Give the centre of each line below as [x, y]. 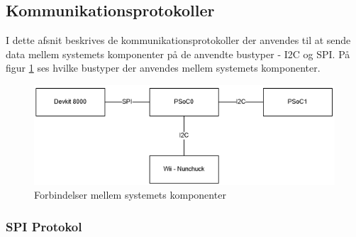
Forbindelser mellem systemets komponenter [130, 195]
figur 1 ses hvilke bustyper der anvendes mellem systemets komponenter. [163, 68]
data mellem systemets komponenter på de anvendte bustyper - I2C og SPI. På [178, 54]
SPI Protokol [44, 226]
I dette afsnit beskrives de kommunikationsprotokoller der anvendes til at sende [178, 40]
